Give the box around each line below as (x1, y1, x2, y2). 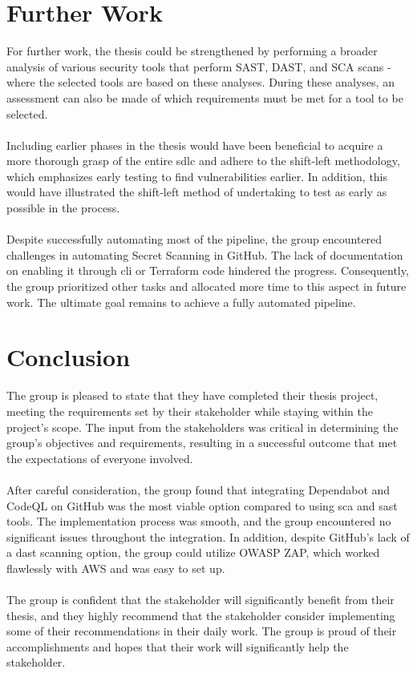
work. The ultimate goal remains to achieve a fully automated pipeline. (6, 293, 356, 310)
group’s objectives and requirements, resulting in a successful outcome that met (6, 434, 398, 451)
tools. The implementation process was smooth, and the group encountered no (6, 513, 391, 530)
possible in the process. (6, 199, 120, 216)
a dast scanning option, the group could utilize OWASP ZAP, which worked (6, 544, 380, 561)
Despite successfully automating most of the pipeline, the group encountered (6, 231, 383, 248)
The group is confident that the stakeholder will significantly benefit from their (6, 591, 395, 608)
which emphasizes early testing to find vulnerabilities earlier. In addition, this (6, 167, 388, 184)
